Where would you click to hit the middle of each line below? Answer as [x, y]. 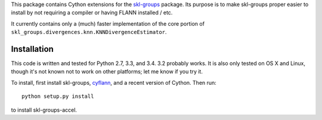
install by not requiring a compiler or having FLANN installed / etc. [92, 13]
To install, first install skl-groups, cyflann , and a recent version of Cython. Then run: [114, 82]
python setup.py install [58, 96]
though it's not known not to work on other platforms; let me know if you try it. [107, 72]
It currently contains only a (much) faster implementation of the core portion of [108, 23]
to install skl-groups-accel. [44, 110]
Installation [32, 49]
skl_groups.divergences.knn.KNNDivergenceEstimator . [89, 32]
